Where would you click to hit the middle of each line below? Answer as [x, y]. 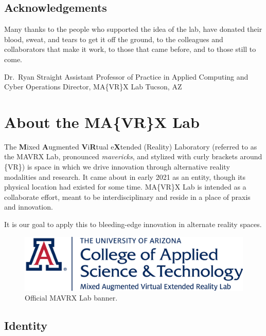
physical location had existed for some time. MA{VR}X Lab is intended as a [125, 187]
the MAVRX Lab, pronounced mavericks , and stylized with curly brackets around [133, 156]
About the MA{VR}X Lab [102, 122]
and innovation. [29, 207]
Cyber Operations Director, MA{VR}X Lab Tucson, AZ [93, 87]
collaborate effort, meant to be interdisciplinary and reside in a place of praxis [127, 197]
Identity [26, 325]
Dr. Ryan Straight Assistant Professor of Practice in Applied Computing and [126, 76]
